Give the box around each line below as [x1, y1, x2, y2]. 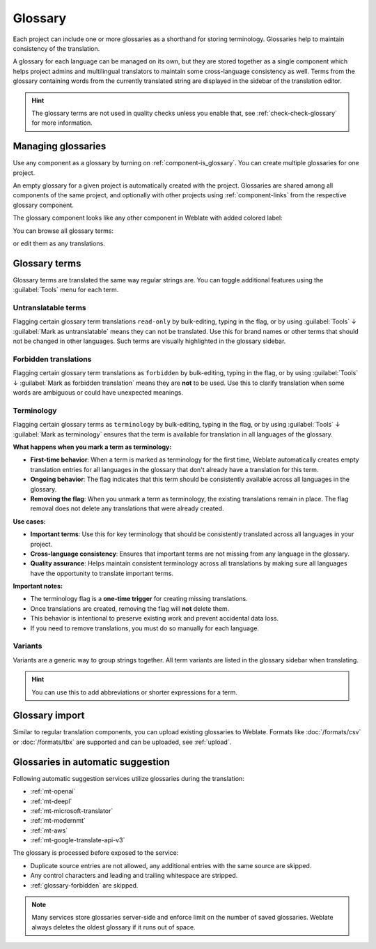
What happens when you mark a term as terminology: [13, 443, 172, 451]
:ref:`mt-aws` [30, 826, 68, 835]
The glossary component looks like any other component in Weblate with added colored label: [13, 213, 283, 222]
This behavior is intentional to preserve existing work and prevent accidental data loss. [30, 614, 279, 623]
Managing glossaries [13, 140, 107, 153]
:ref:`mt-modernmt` [30, 817, 86, 825]
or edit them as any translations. [13, 239, 106, 248]
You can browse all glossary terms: [13, 227, 114, 235]
